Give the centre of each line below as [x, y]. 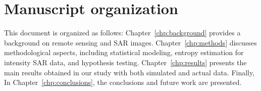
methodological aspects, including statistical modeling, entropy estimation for [124, 52]
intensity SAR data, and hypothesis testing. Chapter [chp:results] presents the [125, 62]
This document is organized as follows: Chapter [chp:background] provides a [122, 33]
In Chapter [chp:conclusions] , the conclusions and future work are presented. [123, 82]
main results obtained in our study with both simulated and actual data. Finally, [129, 72]
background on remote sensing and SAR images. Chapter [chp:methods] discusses [130, 42]
